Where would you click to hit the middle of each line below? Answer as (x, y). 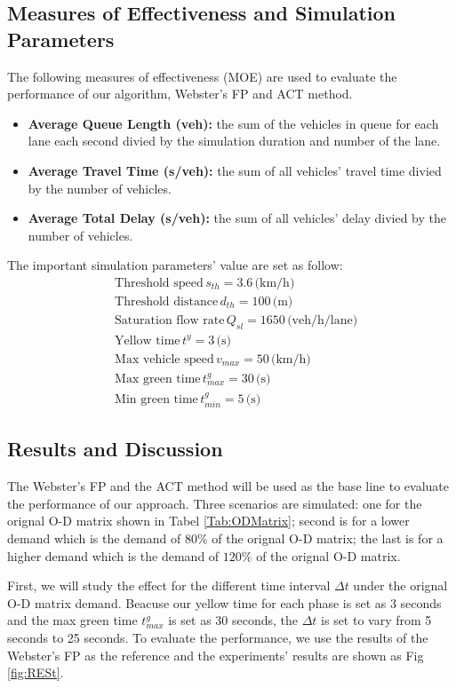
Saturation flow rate (170, 321)
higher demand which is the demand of (113, 555)
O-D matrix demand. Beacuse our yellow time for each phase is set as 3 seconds (224, 602)
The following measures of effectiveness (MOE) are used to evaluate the (202, 76)
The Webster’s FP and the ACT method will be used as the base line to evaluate (228, 486)
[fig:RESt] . (36, 672)
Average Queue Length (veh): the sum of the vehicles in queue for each (233, 123)
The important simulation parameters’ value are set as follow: (175, 265)
